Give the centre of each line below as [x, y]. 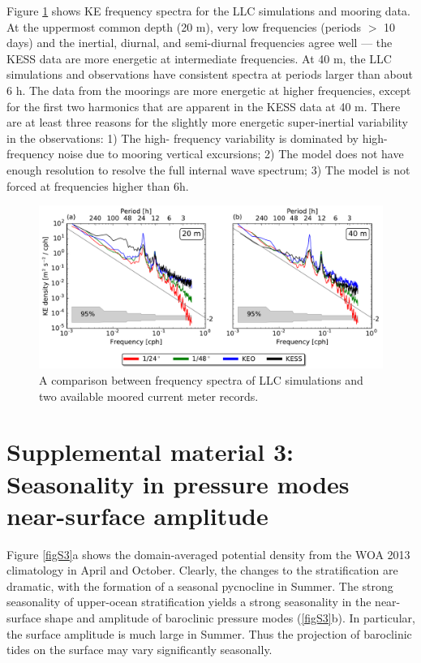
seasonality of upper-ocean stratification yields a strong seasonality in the [189, 602]
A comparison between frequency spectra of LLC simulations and [201, 379]
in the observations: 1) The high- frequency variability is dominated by [183, 138]
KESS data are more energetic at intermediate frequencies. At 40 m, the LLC [199, 58]
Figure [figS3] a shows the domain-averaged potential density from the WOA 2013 [208, 554]
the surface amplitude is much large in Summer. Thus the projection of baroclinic [209, 633]
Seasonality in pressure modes [178, 483]
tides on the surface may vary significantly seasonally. [140, 650]
